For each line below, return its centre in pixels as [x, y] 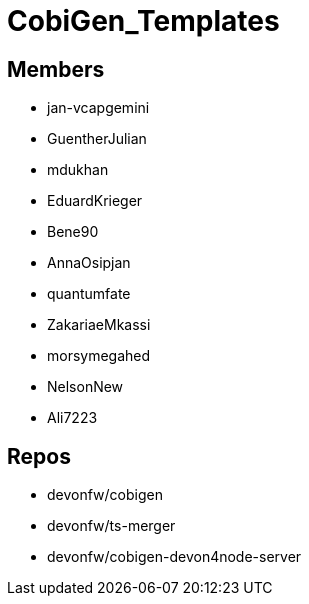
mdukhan [78, 170]
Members [56, 69]
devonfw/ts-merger [111, 526]
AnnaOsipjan [89, 263]
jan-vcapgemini [98, 108]
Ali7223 [72, 418]
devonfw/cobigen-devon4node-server [174, 557]
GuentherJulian [97, 139]
